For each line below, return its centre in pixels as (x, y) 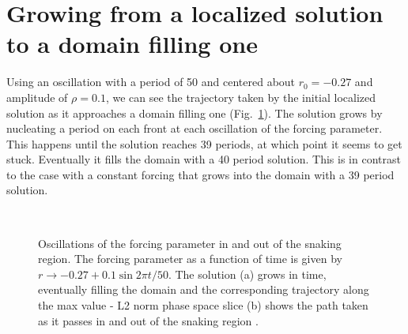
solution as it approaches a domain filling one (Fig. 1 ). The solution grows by (195, 113)
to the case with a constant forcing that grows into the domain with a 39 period (200, 174)
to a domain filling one (132, 44)
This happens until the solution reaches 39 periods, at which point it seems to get (204, 143)
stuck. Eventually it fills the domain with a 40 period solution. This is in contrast (204, 159)
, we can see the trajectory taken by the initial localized (241, 97)
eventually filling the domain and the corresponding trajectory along (204, 289)
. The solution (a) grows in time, (247, 274)
